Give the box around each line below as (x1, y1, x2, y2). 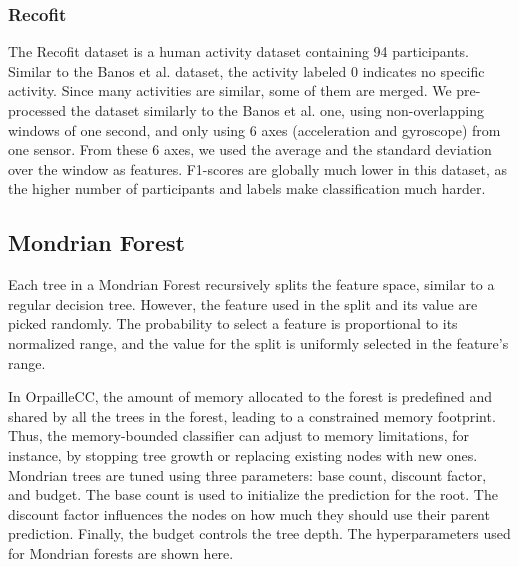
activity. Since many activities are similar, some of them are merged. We (8, 80, 452, 101)
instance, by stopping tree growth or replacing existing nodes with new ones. (8, 444, 478, 465)
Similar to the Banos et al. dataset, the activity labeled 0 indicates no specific (8, 60, 485, 81)
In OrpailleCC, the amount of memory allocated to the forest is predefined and (8, 386, 493, 407)
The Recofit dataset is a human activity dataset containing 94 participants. (8, 41, 469, 62)
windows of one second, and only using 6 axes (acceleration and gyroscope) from (8, 119, 501, 140)
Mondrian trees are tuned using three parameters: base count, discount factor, (8, 464, 487, 485)
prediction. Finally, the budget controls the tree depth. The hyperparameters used (8, 523, 511, 544)
